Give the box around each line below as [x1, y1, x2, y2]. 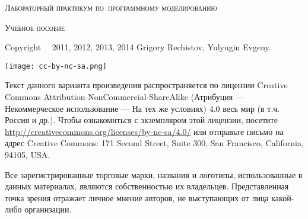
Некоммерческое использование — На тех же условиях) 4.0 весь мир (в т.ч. [5, 102, 280, 114]
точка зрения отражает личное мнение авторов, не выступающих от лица [5, 191, 269, 204]
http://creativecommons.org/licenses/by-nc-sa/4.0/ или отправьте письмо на [5, 125, 284, 137]
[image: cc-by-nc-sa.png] [5, 62, 107, 70]
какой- [271, 191, 294, 204]
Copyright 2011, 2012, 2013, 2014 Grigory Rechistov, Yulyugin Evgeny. [5, 41, 271, 53]
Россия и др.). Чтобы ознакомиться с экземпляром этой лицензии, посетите [5, 114, 278, 126]
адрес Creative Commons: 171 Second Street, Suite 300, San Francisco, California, [5, 137, 304, 149]
